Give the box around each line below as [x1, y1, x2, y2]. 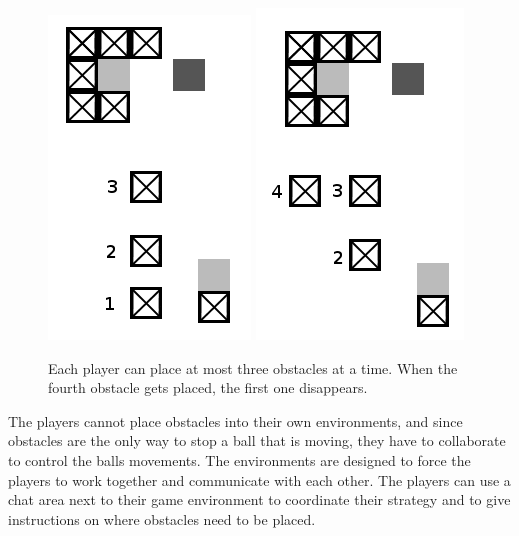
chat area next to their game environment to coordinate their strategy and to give [8, 489, 511, 510]
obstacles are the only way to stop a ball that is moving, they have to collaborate [8, 430, 506, 451]
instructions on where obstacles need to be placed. [8, 508, 316, 529]
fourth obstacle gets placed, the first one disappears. [48, 377, 368, 398]
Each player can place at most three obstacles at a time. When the [48, 357, 458, 378]
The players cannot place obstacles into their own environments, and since [8, 410, 463, 431]
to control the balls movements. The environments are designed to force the [8, 449, 471, 470]
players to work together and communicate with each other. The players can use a [8, 469, 511, 490]
